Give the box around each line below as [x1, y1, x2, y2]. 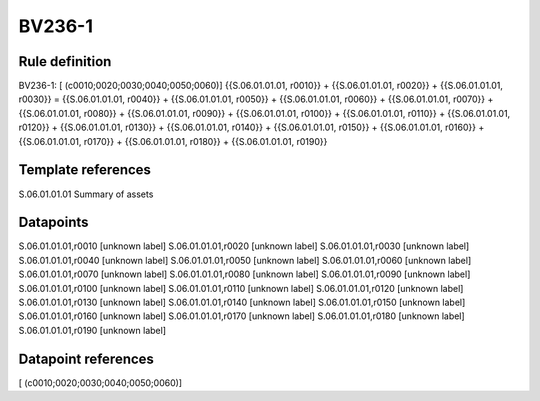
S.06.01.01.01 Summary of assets [18, 188, 154, 200]
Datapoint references [18, 350, 155, 367]
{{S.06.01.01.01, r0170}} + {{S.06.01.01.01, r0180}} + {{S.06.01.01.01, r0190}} [18, 135, 328, 147]
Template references [18, 161, 152, 179]
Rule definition [18, 53, 112, 70]
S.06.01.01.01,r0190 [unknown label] [18, 324, 167, 336]
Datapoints [18, 214, 89, 231]
